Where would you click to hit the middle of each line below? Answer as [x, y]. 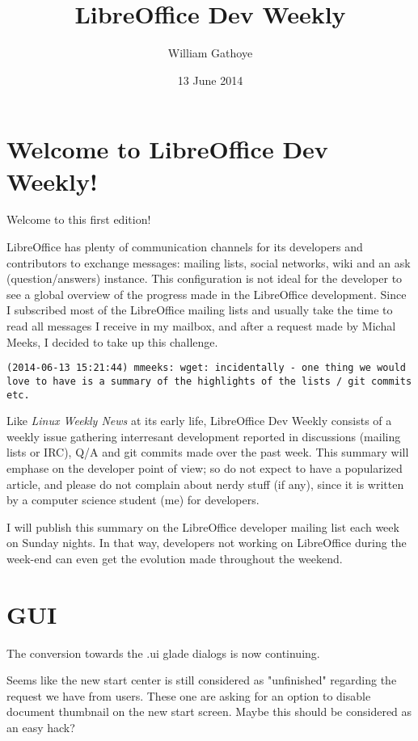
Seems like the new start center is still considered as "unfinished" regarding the [202, 680]
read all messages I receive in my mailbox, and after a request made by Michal [201, 326]
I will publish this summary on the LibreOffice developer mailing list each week [203, 526]
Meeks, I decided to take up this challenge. [112, 341]
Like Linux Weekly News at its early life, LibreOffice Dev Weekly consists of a [199, 421]
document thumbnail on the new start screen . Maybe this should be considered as [209, 712]
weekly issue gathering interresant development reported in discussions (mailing [204, 436]
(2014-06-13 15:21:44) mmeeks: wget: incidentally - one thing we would [206, 368]
